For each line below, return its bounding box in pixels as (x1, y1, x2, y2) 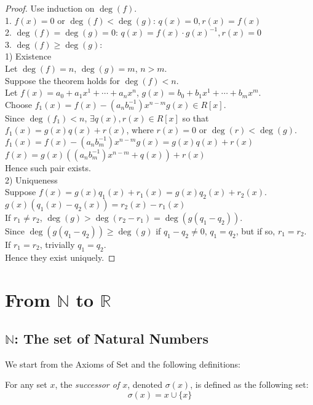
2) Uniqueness (5, 173, 58, 186)
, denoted (127, 378, 163, 391)
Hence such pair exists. (5, 161, 91, 174)
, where (126, 123, 154, 136)
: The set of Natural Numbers (14, 329, 209, 348)
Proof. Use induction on (5, 2, 95, 14)
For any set (5, 378, 47, 391)
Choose (5, 98, 33, 110)
